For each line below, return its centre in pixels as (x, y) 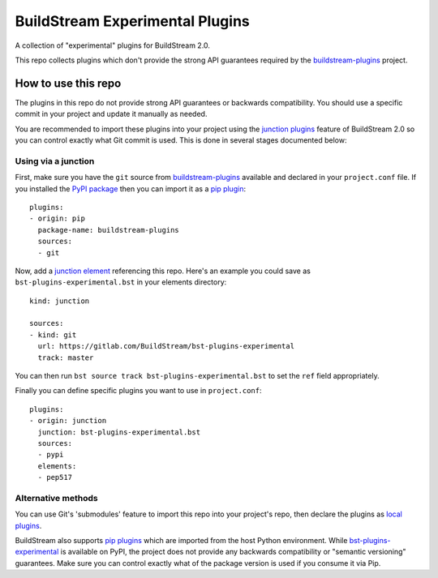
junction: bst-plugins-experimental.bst (119, 432)
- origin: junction (68, 421)
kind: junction (60, 301)
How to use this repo (68, 83)
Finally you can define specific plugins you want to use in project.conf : (139, 391)
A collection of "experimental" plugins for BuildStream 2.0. (113, 45)
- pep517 (55, 477)
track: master (66, 358)
